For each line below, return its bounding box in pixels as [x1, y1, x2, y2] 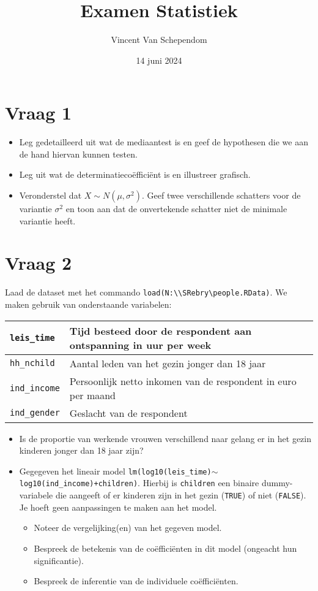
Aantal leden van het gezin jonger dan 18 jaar [69, 356, 266, 370]
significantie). [34, 554, 84, 566]
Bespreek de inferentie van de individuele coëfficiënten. [34, 574, 239, 587]
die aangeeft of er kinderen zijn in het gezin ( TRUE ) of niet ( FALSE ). [55, 489, 306, 501]
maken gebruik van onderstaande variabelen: [5, 298, 172, 310]
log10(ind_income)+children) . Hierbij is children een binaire [19, 476, 259, 489]
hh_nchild [10, 358, 55, 368]
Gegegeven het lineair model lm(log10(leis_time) [19, 464, 212, 477]
